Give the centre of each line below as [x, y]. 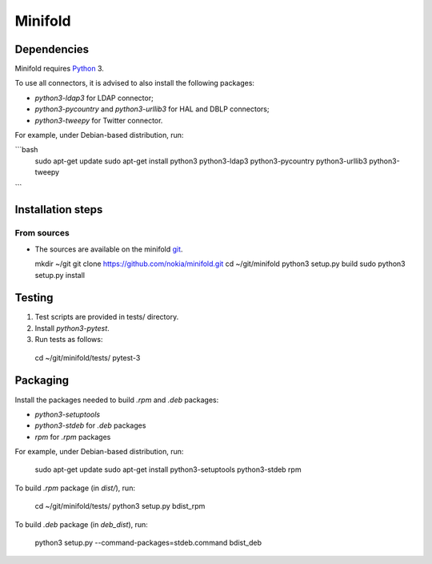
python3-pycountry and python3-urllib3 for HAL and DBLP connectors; [152, 109]
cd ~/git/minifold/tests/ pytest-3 [88, 357]
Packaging [42, 381]
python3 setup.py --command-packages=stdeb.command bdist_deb [148, 543]
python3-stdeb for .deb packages [90, 425]
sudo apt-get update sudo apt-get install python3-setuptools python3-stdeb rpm [168, 469]
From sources [42, 233]
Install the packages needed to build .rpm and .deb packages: [117, 400]
